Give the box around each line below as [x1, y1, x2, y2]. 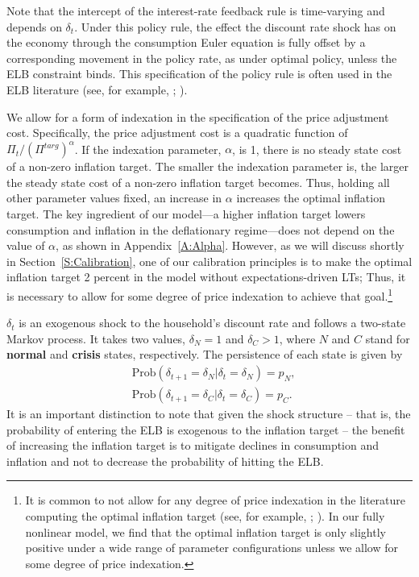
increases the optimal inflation [236, 189, 385, 206]
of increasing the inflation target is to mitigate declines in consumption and [6, 437, 380, 454]
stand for [365, 330, 410, 347]
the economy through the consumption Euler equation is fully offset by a [6, 34, 366, 51]
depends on [6, 18, 62, 35]
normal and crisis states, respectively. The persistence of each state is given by [6, 346, 403, 363]
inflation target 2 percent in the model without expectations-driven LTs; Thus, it [6, 268, 406, 285]
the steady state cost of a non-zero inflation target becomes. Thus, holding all [6, 173, 390, 190]
